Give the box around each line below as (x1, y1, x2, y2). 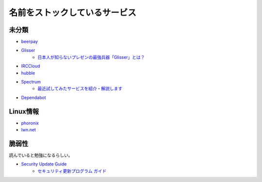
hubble (21, 70, 35, 76)
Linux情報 (9, 107, 39, 116)
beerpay (21, 39, 38, 45)
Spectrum (21, 79, 41, 85)
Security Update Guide (21, 161, 67, 167)
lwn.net (21, 127, 36, 133)
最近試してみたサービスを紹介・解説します (37, 85, 123, 92)
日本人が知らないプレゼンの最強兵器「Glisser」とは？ (37, 54, 145, 60)
